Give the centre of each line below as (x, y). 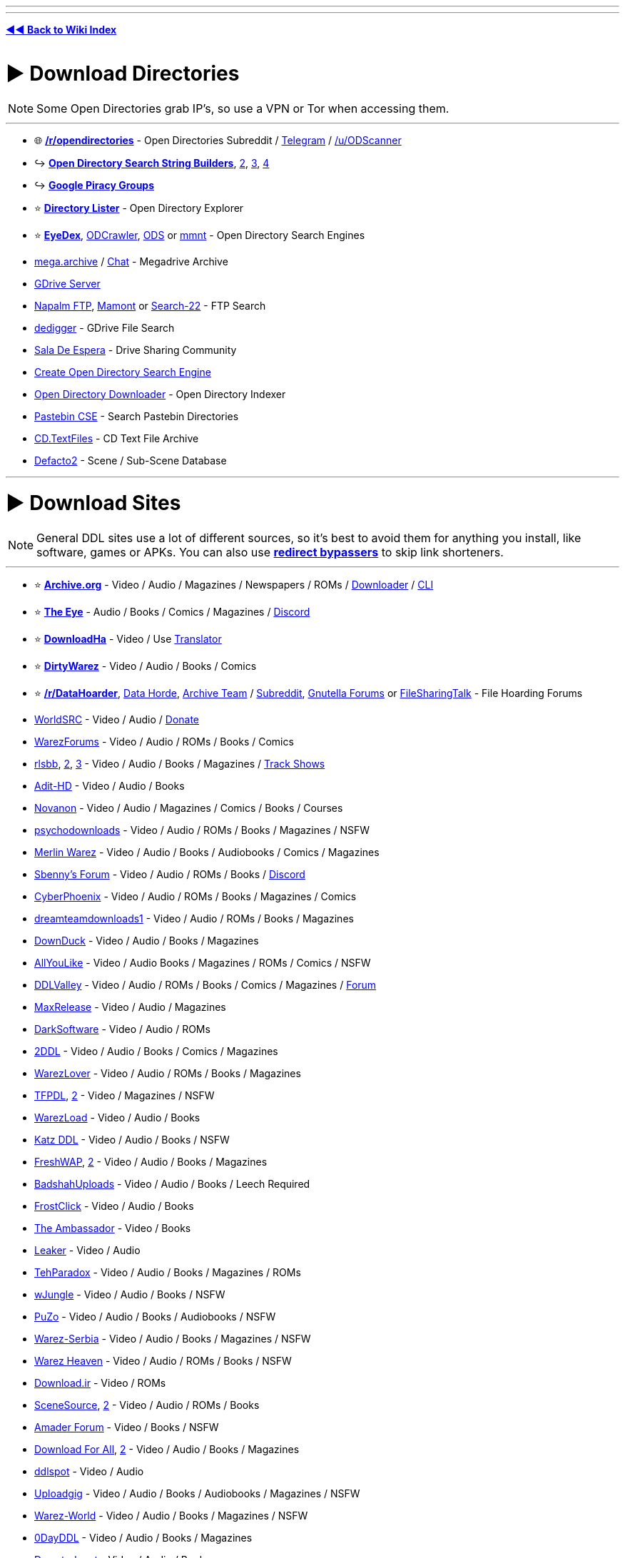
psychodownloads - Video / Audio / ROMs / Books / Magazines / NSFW (202, 830)
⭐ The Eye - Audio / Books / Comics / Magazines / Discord (172, 612)
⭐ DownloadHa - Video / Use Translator (128, 639)
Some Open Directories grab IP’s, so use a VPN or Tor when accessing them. (243, 108)
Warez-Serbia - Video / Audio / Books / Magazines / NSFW (173, 1339)
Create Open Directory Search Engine (123, 372)
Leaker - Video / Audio (87, 1250)
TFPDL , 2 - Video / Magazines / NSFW (125, 1095)
